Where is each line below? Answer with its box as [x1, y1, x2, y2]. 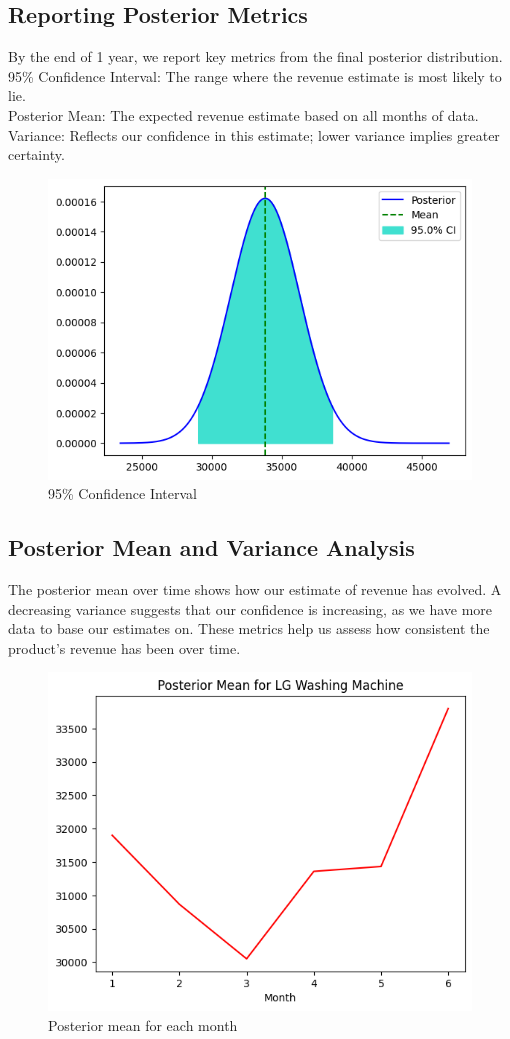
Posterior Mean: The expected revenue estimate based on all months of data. [8, 104, 479, 125]
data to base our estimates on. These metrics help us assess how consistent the [8, 618, 490, 639]
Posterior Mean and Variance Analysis [8, 532, 415, 563]
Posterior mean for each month [48, 1015, 238, 1036]
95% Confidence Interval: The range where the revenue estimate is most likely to [8, 65, 502, 86]
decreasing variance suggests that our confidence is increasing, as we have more [8, 598, 493, 619]
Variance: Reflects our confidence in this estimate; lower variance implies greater [8, 124, 500, 145]
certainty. [8, 144, 65, 165]
